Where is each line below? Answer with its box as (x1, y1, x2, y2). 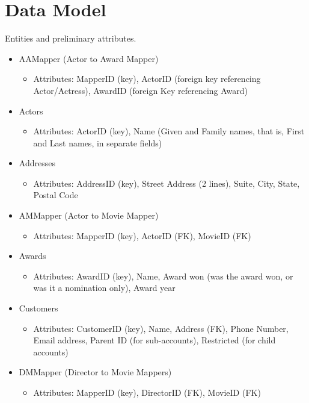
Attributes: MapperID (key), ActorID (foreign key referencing (33, 72, 261, 85)
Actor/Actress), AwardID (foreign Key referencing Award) (33, 84, 248, 96)
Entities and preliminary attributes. (5, 32, 136, 45)
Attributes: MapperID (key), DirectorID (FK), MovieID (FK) (33, 386, 261, 398)
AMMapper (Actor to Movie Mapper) (19, 209, 159, 222)
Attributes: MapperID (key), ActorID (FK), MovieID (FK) (33, 229, 251, 242)
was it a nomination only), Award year (33, 281, 176, 294)
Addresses (19, 157, 55, 169)
